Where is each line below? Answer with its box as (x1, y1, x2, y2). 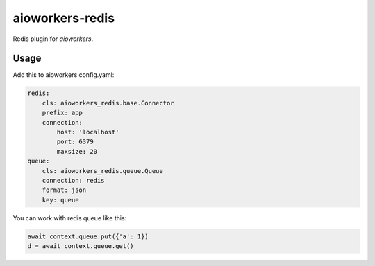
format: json (42, 186, 87, 194)
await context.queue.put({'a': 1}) (27, 232, 149, 240)
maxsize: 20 (56, 148, 97, 155)
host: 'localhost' (56, 128, 119, 136)
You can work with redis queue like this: (12, 213, 127, 222)
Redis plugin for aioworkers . (12, 35, 94, 43)
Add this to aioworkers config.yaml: (12, 71, 115, 79)
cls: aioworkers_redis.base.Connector (42, 99, 174, 107)
